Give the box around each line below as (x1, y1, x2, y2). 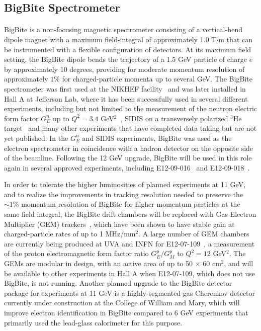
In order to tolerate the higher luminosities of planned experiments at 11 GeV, (4, 179, 246, 190)
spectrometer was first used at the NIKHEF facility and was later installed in (4, 83, 246, 94)
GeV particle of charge (178, 54, 247, 64)
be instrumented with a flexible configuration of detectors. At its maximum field (4, 44, 251, 54)
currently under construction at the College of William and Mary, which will (4, 297, 240, 308)
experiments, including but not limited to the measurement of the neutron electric (4, 103, 257, 114)
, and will (224, 258, 253, 269)
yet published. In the (4, 132, 68, 143)
